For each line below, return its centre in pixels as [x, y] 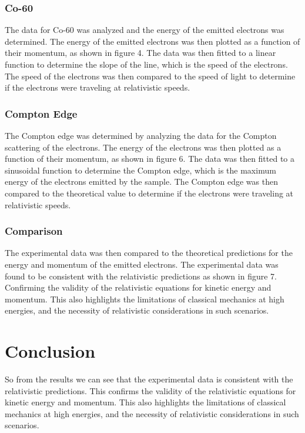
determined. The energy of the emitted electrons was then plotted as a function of [152, 41]
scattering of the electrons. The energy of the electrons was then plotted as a [143, 147]
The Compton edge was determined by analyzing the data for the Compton [141, 135]
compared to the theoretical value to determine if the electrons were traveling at [149, 193]
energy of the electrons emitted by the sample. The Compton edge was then [141, 181]
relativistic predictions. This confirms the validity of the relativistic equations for [150, 390]
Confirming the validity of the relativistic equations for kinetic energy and [138, 287]
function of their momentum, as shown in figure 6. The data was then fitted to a [150, 159]
